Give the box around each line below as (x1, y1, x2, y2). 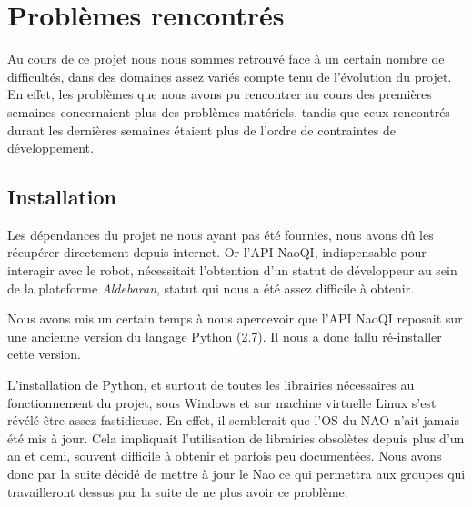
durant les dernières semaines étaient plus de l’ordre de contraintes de (7, 120, 396, 139)
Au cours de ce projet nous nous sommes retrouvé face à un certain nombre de (7, 49, 445, 68)
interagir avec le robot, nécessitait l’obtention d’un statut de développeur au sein (7, 261, 457, 280)
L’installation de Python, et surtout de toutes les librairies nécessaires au (7, 375, 415, 394)
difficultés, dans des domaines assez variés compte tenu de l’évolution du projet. (7, 66, 452, 85)
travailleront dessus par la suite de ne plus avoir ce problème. (7, 482, 348, 501)
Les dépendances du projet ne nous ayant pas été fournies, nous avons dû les (7, 224, 434, 244)
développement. (7, 138, 94, 157)
